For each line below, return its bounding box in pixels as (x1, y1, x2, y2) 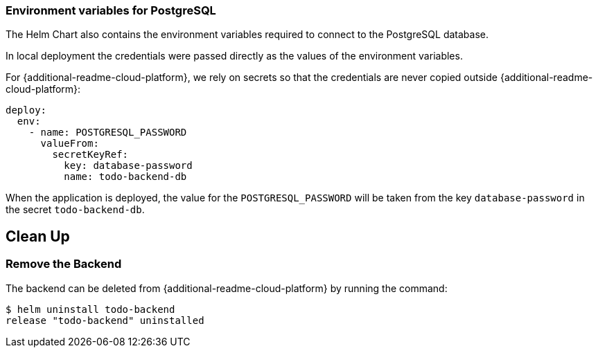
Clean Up (6, 227, 70, 245)
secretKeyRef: (52, 149, 129, 161)
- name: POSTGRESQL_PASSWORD (28, 127, 187, 138)
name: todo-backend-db (64, 171, 187, 183)
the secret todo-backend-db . (6, 203, 145, 216)
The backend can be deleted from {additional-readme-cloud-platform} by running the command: (6, 282, 448, 294)
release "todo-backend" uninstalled (6, 314, 204, 326)
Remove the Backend (6, 257, 122, 271)
